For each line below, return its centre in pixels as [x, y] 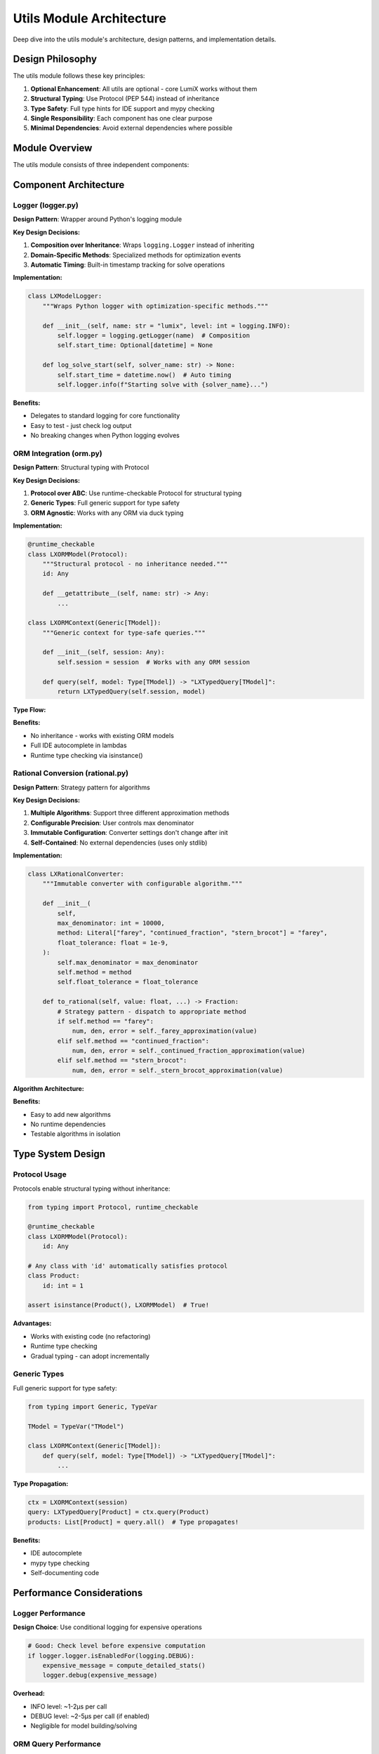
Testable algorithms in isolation [75, 1134]
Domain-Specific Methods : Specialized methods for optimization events [136, 255]
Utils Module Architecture [89, 18]
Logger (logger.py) [46, 206]
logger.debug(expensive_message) [100, 1675]
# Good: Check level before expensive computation [117, 1646]
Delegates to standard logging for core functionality [105, 416]
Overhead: [29, 1694]
